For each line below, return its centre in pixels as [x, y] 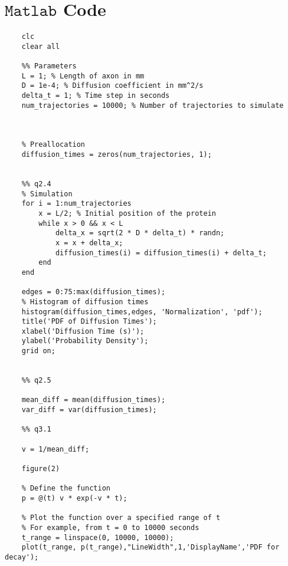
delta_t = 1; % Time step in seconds [96, 96]
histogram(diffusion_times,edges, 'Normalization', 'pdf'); [142, 312]
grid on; [38, 351]
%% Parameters [49, 66]
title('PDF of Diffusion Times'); [89, 322]
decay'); [22, 557]
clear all [41, 46]
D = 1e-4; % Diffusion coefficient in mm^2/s [112, 86]
